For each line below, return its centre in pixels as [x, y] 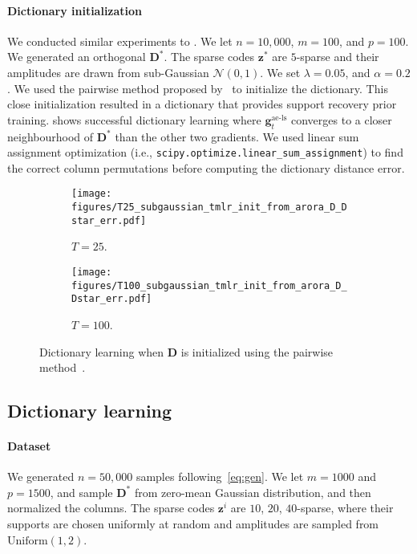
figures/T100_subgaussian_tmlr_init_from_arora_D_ [209, 285]
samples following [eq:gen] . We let [220, 477]
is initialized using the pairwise [257, 351]
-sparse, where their [345, 508]
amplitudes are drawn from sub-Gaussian [108, 72]
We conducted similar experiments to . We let [120, 41]
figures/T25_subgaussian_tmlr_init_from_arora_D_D [209, 208]
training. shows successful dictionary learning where [134, 119]
